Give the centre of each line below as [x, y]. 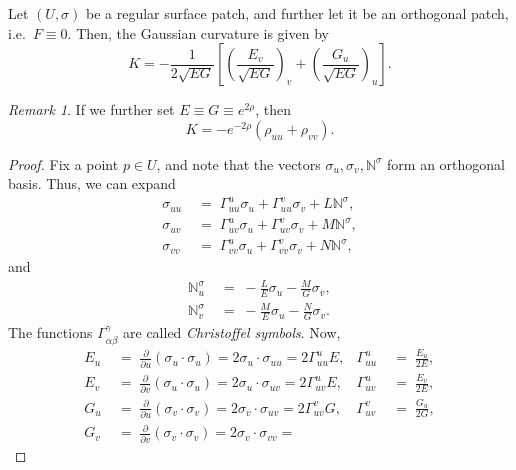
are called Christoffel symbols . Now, [232, 332]
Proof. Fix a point [63, 163]
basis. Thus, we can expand [92, 183]
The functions [50, 332]
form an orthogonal [446, 163]
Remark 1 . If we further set [91, 109]
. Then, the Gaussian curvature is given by [198, 32]
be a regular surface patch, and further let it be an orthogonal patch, [297, 13]
